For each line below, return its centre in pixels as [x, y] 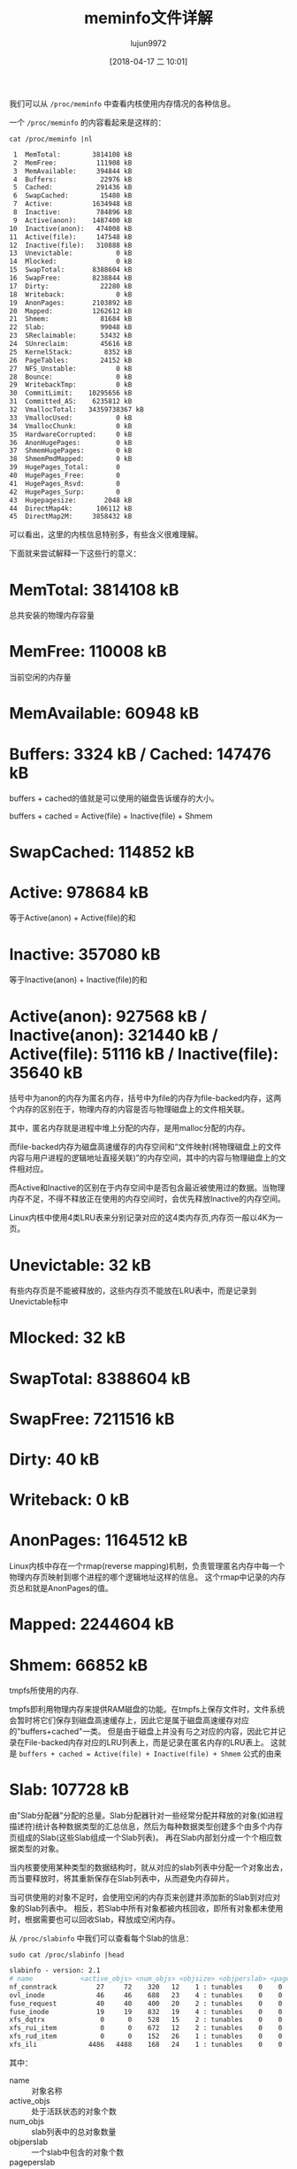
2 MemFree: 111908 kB [72, 163]
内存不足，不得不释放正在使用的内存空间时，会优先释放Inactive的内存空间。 [147, 1199]
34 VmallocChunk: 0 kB [71, 426]
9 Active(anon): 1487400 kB [72, 220]
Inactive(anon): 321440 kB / [114, 1035]
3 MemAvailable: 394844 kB [72, 171]
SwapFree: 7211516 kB [92, 1419]
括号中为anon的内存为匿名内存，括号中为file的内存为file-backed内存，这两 [145, 1098]
